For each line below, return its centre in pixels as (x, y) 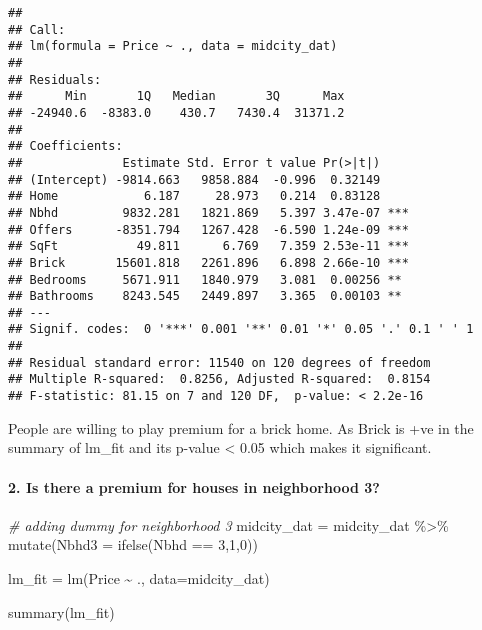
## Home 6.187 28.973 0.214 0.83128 (194, 196)
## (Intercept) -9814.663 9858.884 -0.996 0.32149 (194, 179)
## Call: (37, 29)
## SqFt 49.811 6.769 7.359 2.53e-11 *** (208, 246)
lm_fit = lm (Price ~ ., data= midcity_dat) (139, 577)
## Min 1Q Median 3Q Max (176, 96)
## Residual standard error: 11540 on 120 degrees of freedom (219, 362)
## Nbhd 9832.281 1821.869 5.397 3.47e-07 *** (208, 212)
